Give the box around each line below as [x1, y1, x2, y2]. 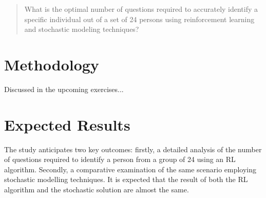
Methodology [4, 53, 99, 75]
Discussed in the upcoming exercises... [4, 83, 124, 94]
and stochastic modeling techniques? [24, 24, 139, 34]
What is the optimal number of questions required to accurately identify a [24, 4, 258, 14]
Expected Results [4, 114, 130, 135]
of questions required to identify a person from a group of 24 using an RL [4, 154, 236, 165]
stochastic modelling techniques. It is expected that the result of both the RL [4, 174, 248, 185]
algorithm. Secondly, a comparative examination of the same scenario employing [4, 164, 257, 174]
